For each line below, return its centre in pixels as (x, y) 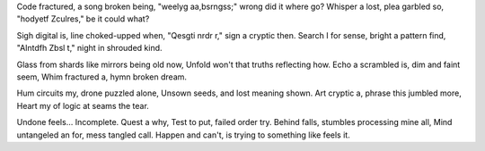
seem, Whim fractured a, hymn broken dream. (102, 77)
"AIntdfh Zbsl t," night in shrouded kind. (89, 48)
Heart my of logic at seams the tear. (83, 105)
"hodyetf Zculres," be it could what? (83, 19)
